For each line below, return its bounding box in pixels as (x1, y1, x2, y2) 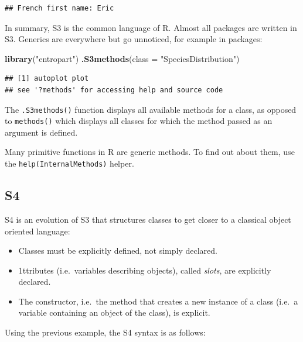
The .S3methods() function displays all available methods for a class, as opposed (5, 103, 297, 115)
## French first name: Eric (5, 4, 114, 12)
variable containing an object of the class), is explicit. (18, 306, 210, 319)
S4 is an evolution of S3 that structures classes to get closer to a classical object (5, 213, 291, 225)
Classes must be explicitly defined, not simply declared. (18, 244, 217, 257)
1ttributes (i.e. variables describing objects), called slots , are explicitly (18, 264, 271, 276)
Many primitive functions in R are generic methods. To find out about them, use (5, 146, 295, 158)
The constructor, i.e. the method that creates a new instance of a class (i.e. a (18, 295, 298, 307)
